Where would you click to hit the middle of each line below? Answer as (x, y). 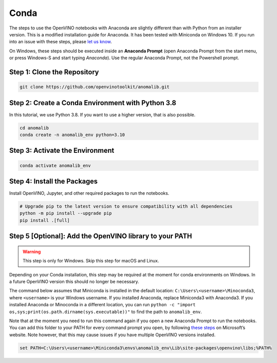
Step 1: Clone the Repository (54, 72)
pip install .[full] (45, 220)
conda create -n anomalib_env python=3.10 (72, 135)
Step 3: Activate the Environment (62, 151)
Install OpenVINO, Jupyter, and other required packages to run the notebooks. (89, 193)
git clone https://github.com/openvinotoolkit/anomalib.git (95, 87)
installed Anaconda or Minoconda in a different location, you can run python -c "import (102, 305)
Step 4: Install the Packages (54, 181)
